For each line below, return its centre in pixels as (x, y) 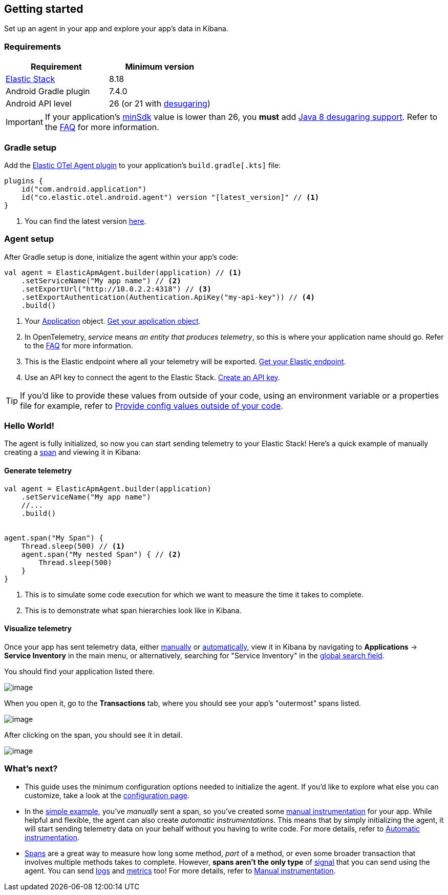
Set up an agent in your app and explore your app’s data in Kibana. (116, 29)
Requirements (33, 46)
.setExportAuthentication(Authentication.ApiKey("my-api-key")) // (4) (168, 297)
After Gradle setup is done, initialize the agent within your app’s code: (121, 257)
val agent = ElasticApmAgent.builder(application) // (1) (123, 272)
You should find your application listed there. (80, 671)
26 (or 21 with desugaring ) (159, 104)
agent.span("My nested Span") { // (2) (101, 554)
